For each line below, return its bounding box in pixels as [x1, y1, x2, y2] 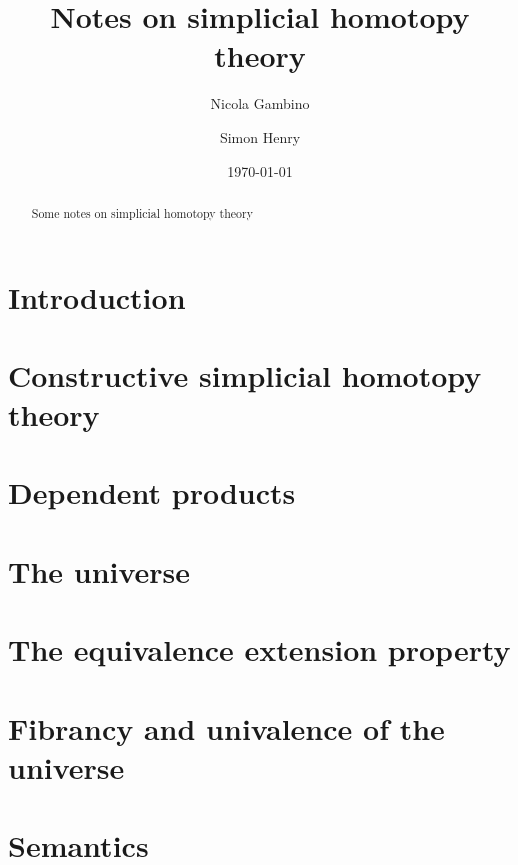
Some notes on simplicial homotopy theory [31, 204, 253, 221]
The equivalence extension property [8, 629, 511, 670]
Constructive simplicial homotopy [8, 354, 482, 395]
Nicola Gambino [210, 93, 310, 114]
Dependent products [8, 472, 296, 513]
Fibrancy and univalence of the [8, 707, 445, 748]
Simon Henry [219, 126, 301, 147]
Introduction [8, 276, 186, 317]
